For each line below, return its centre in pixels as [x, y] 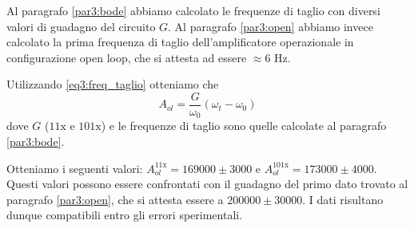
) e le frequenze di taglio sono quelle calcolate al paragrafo [244, 126]
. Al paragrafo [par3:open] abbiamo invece [271, 26]
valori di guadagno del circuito [81, 26]
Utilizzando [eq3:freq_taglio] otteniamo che [113, 84]
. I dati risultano [343, 199]
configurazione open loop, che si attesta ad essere [127, 57]
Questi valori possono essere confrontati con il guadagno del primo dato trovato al [207, 184]
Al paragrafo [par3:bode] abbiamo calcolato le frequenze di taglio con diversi [193, 10]
